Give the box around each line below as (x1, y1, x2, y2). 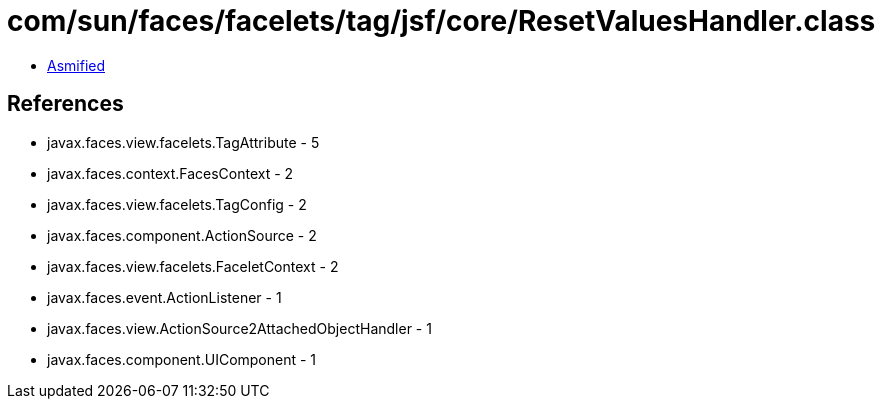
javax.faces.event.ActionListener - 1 (47, 288, 282, 306)
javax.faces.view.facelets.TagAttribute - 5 (47, 133, 320, 151)
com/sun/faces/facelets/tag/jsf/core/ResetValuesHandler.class (7, 4, 876, 38)
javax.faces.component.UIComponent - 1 (47, 350, 317, 368)
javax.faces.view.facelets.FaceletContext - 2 (47, 257, 339, 275)
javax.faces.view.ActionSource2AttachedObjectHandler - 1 (47, 319, 432, 337)
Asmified (47, 56, 106, 74)
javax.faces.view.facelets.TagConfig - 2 (47, 195, 307, 213)
